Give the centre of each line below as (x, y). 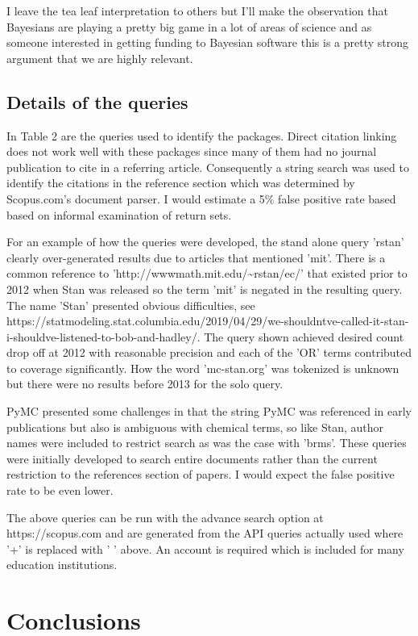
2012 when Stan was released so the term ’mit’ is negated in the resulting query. (205, 289)
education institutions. (62, 565)
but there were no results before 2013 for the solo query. (145, 384)
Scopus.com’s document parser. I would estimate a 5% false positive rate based (201, 198)
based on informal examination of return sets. (119, 214)
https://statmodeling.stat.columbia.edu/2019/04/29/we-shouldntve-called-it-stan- (208, 321)
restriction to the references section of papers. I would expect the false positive (201, 474)
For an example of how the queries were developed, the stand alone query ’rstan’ (205, 242)
